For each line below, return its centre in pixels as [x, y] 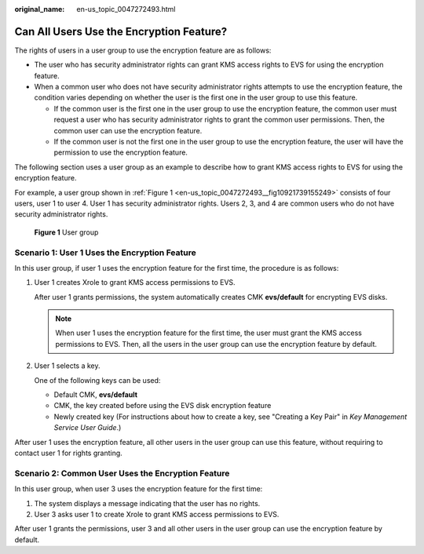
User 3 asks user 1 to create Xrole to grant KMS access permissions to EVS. [157, 514]
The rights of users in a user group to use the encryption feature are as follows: [143, 50]
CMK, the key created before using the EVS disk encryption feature [163, 406]
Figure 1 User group [66, 232]
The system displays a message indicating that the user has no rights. [147, 503]
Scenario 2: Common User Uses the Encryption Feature [122, 473]
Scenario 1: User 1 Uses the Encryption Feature [105, 253]
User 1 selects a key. [68, 366]
